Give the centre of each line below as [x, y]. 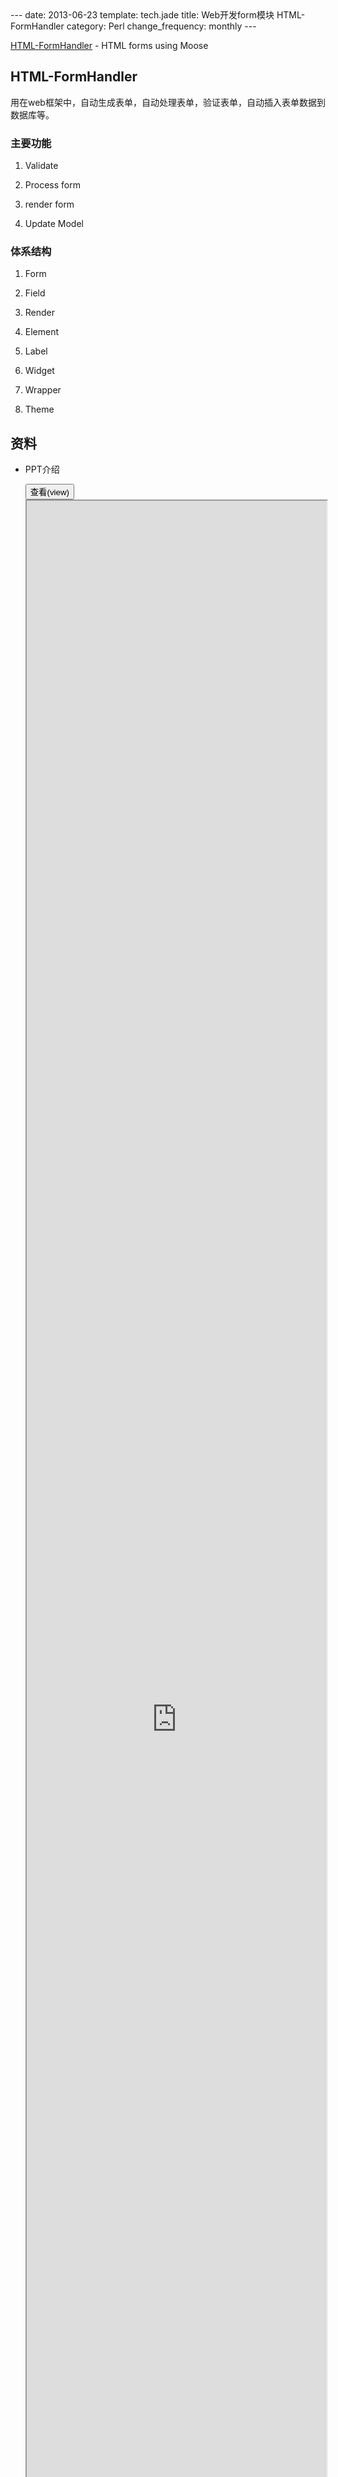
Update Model [54, 224]
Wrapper [43, 390]
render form [49, 204]
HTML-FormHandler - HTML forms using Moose [109, 45]
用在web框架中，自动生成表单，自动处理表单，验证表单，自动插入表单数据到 [168, 102]
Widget [39, 371]
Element [42, 332]
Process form [52, 185]
